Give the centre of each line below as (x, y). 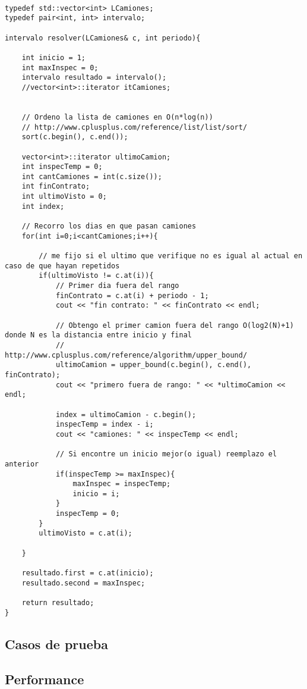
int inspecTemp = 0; (62, 167)
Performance (45, 679)
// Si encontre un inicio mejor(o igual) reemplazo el (166, 454)
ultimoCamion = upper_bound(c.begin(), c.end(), (153, 365)
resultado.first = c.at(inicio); (88, 573)
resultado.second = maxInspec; (83, 583)
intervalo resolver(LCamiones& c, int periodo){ (103, 38)
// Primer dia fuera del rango (117, 286)
